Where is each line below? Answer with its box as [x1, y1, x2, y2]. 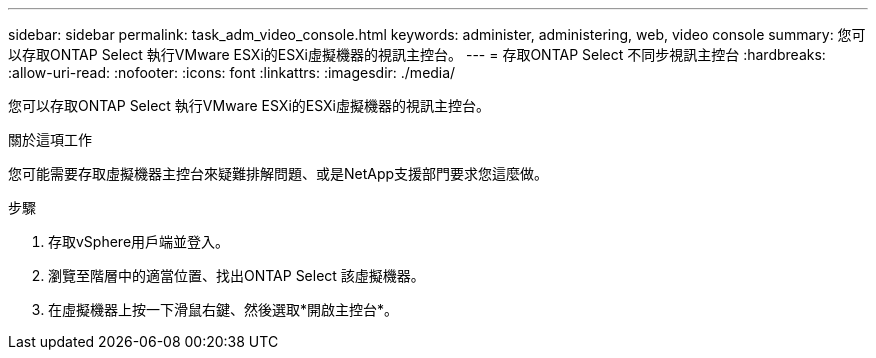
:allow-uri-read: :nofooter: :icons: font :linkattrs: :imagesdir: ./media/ [8, 64, 456, 81]
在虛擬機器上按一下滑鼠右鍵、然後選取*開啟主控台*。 [48, 301, 399, 318]
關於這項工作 [8, 131, 92, 148]
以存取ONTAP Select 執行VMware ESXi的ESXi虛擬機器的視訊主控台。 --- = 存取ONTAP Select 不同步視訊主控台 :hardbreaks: [8, 46, 826, 63]
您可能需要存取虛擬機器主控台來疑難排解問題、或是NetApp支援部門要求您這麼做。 [8, 165, 549, 182]
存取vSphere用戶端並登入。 [48, 233, 230, 250]
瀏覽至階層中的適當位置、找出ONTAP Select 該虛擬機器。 [48, 267, 425, 284]
